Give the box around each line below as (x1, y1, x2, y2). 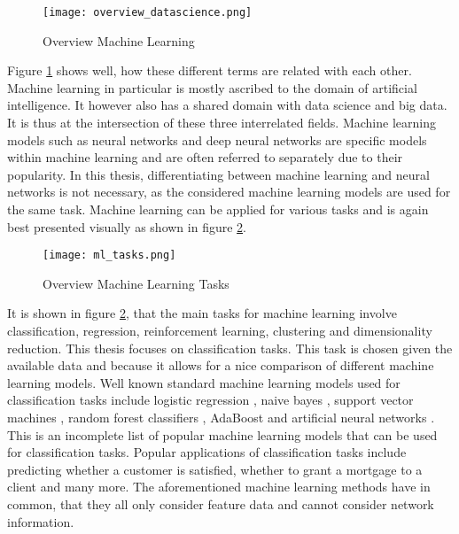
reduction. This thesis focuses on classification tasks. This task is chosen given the (7, 338, 453, 357)
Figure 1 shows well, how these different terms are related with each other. (7, 61, 412, 80)
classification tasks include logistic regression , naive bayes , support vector (7, 391, 414, 409)
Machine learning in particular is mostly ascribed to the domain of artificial (7, 78, 417, 97)
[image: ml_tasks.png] (43, 249, 176, 262)
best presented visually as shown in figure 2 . (7, 217, 246, 236)
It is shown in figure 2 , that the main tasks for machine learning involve (7, 304, 397, 322)
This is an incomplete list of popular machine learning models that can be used (7, 425, 438, 444)
